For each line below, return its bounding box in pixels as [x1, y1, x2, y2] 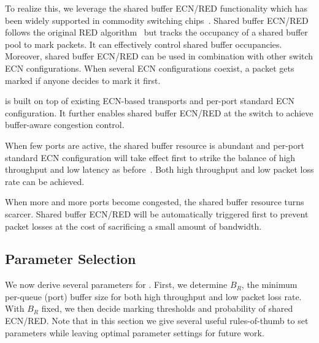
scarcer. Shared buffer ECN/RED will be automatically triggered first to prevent [5, 207, 309, 220]
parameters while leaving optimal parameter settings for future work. [5, 326, 264, 339]
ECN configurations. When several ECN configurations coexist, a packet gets [5, 61, 294, 74]
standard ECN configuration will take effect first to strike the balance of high [5, 151, 296, 164]
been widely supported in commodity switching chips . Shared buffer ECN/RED [5, 13, 309, 26]
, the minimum [241, 278, 298, 291]
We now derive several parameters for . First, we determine [5, 278, 228, 291]
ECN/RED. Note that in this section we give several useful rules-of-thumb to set [5, 314, 309, 327]
